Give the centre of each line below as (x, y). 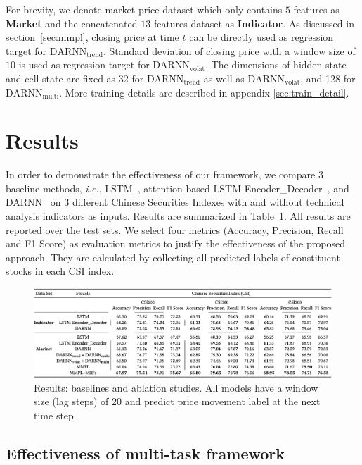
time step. (55, 415)
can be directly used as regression (261, 37)
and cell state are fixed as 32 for (75, 78)
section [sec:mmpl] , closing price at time (92, 37)
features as (316, 9)
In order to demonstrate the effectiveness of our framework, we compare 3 (164, 174)
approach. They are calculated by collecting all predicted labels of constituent (173, 257)
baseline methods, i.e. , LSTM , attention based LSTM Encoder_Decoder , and (177, 188)
